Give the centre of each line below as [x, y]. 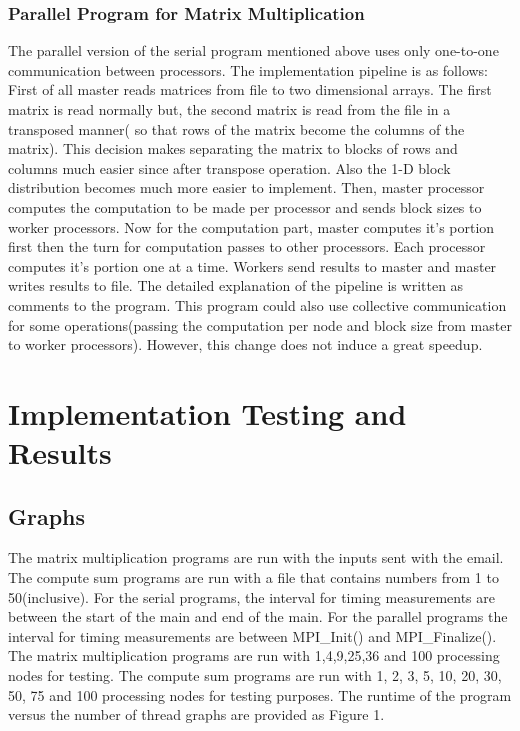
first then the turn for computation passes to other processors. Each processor [247, 246]
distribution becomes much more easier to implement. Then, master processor [246, 187]
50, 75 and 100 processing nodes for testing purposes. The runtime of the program [260, 694]
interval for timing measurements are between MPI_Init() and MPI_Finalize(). [252, 635]
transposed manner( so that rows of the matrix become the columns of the [236, 128]
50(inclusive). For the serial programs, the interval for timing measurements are [251, 596]
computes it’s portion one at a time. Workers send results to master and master [252, 265]
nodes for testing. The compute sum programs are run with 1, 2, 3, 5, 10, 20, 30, [255, 675]
